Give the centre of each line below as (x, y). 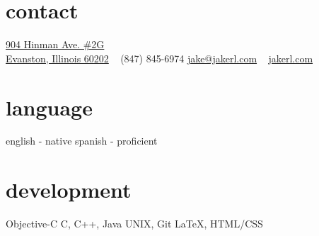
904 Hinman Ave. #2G (55, 44)
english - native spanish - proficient (82, 141)
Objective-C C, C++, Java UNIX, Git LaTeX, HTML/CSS (134, 224)
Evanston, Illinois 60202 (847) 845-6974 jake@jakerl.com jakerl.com (159, 58)
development (69, 190)
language (49, 107)
